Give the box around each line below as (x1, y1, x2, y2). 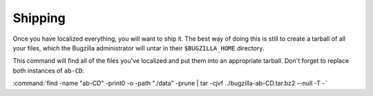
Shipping (12, 10, 66, 26)
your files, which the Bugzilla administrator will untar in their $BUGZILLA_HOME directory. (12, 44, 265, 52)
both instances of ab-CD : (12, 66, 84, 75)
